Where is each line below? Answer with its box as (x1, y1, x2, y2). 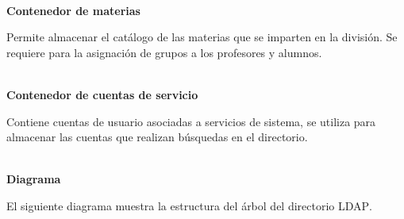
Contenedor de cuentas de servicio (6, 86, 198, 102)
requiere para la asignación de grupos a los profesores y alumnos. (6, 44, 322, 60)
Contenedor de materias (6, 2, 140, 18)
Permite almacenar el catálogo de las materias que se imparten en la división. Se (6, 29, 398, 45)
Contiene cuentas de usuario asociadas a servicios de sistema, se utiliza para (6, 113, 376, 129)
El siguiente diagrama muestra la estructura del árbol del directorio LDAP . (6, 197, 372, 213)
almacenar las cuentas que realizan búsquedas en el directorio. (6, 129, 308, 145)
